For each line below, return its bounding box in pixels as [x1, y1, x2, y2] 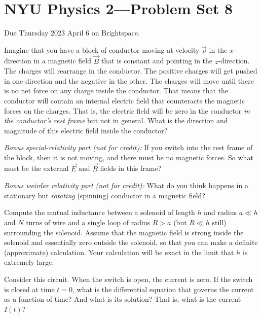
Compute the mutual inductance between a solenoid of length [4, 207, 195, 218]
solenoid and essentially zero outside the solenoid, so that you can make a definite [4, 237, 258, 248]
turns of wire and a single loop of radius [26, 217, 151, 228]
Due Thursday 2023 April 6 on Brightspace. [4, 27, 140, 38]
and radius [204, 207, 237, 218]
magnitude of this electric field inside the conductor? [4, 125, 168, 135]
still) [212, 217, 227, 228]
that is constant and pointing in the [101, 55, 213, 66]
